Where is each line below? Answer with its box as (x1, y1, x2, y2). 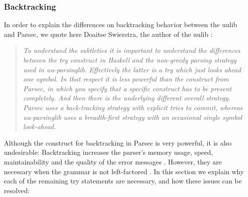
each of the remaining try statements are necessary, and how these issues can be (4, 176, 242, 186)
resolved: (4, 185, 30, 195)
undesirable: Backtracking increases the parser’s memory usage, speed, (4, 147, 213, 157)
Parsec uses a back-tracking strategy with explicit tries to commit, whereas (23, 102, 243, 112)
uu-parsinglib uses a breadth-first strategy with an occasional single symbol (23, 112, 242, 122)
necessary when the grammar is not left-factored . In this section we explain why (4, 166, 244, 176)
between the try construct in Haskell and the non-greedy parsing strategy (23, 55, 237, 65)
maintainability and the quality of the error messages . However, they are (4, 156, 222, 166)
